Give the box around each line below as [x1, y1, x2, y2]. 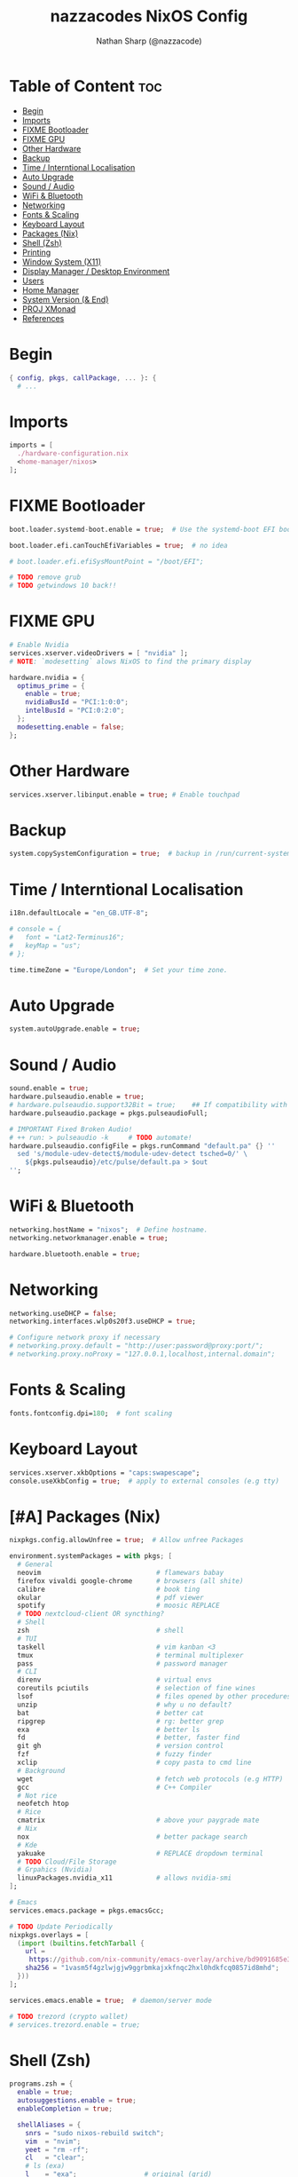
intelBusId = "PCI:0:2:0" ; [25, 706, 125, 716]
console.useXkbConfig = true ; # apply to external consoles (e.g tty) [9, 1476, 279, 1485]
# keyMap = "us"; [9, 941, 82, 950]
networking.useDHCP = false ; [9, 1309, 117, 1318]
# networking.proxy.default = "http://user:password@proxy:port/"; [9, 1342, 264, 1350]
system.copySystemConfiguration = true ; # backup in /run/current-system [9, 850, 292, 859]
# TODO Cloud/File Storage [17, 1857, 117, 1866]
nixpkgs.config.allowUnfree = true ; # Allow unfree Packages [9, 1536, 244, 1545]
